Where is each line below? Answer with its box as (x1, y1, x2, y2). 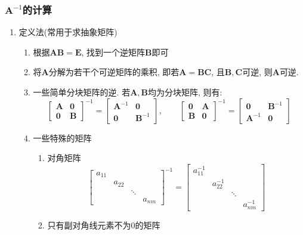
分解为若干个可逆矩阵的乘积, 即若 (48, 66, 180, 78)
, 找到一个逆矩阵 (81, 45, 146, 58)
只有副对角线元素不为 (47, 218, 131, 231)
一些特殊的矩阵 (33, 131, 92, 144)
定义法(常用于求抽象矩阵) (18, 26, 118, 38)
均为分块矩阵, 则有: (148, 86, 222, 98)
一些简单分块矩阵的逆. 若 (33, 86, 131, 98)
